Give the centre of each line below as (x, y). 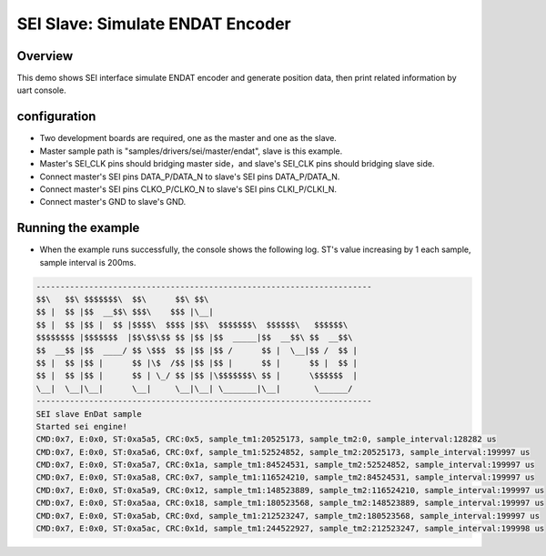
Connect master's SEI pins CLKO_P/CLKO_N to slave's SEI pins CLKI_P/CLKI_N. (188, 189)
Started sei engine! (81, 426)
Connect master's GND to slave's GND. (113, 202)
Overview (45, 56)
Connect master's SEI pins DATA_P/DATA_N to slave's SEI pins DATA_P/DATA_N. (190, 177)
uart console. (42, 90)
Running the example (78, 228)
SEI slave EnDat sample (89, 414)
